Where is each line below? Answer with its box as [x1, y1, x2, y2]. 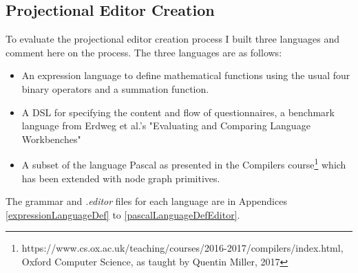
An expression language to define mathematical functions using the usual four [21, 68, 350, 83]
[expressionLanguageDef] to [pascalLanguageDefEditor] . [6, 207, 240, 221]
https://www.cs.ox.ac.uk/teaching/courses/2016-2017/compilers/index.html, [21, 241, 344, 255]
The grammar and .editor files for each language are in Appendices [6, 194, 287, 208]
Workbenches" [21, 131, 81, 146]
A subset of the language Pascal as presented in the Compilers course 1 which [21, 155, 346, 172]
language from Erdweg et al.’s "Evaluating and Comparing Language [21, 118, 310, 133]
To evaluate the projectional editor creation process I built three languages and [6, 32, 339, 46]
